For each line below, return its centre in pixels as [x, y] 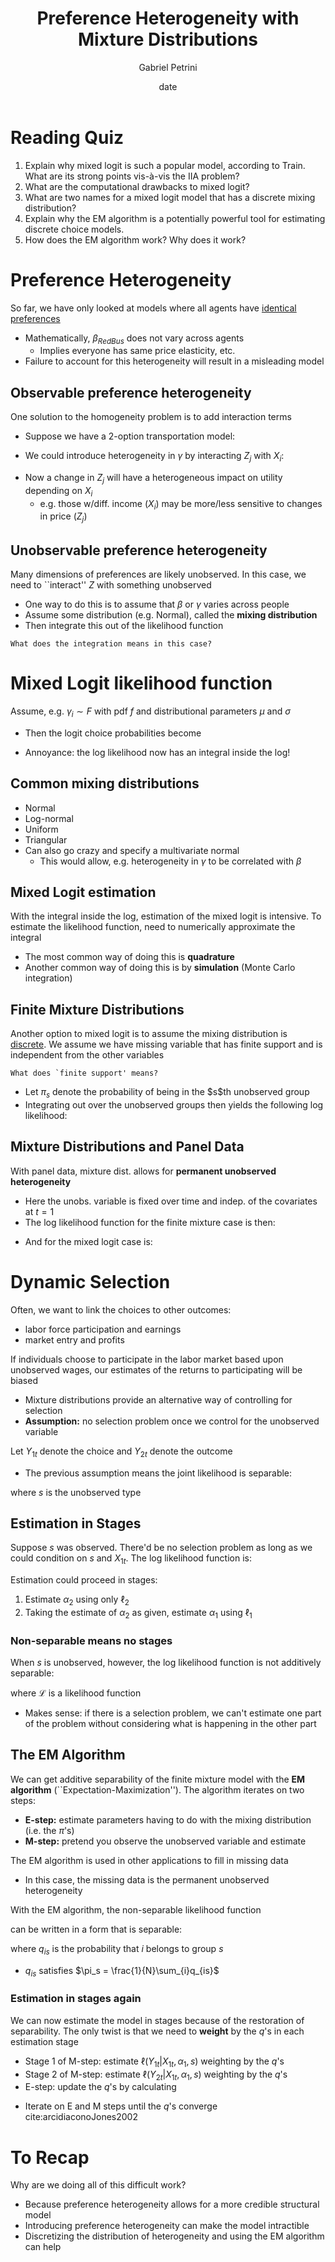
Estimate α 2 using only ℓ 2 [77, 1600]
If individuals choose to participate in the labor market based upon [147, 1359]
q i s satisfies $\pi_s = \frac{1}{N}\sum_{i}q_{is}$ [122, 1971]
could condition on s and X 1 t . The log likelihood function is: [131, 1559]
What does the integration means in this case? [111, 644]
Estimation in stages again [76, 1999]
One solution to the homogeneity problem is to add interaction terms [151, 417]
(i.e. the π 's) [49, 1830]
